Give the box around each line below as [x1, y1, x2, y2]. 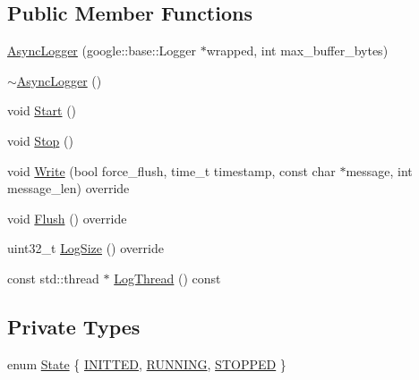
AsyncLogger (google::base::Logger [7, 41, 197, 60]
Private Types [7, 312, 141, 340]
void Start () [7, 101, 77, 120]
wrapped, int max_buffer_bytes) [206, 41, 389, 60]
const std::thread [7, 268, 99, 287]
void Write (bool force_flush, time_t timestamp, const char [7, 161, 336, 180]
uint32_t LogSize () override [7, 239, 164, 258]
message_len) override [7, 179, 130, 198]
